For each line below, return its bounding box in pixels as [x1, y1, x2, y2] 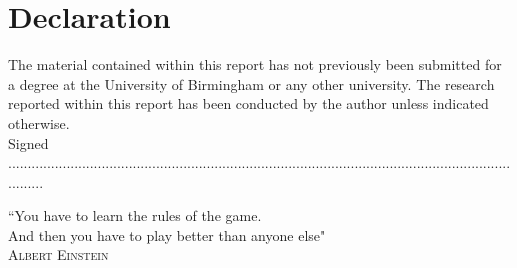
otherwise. [8, 112, 70, 133]
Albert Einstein [8, 244, 109, 265]
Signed [8, 132, 49, 153]
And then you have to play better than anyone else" [8, 224, 326, 245]
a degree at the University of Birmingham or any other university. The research [8, 73, 495, 94]
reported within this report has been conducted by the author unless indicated [8, 93, 489, 114]
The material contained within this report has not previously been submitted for [8, 54, 502, 75]
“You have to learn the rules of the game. [8, 205, 262, 226]
